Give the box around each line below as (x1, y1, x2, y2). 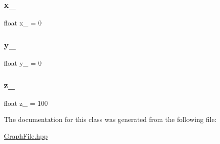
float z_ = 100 (4, 97, 48, 108)
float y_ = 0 (4, 58, 42, 68)
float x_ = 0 (4, 18, 42, 28)
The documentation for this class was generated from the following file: (4, 114, 217, 124)
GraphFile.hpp (4, 131, 48, 141)
